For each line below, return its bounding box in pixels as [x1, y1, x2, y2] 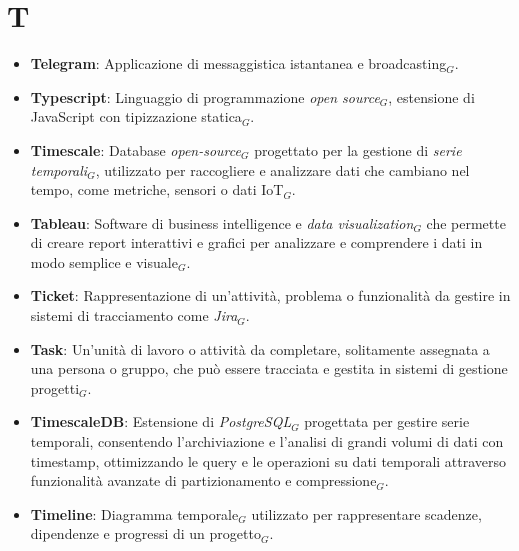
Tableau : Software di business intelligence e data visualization [30, 212, 414, 233]
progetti [30, 377, 80, 398]
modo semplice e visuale [30, 251, 178, 272]
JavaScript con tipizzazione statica [30, 106, 242, 127]
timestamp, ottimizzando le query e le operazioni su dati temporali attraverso [30, 450, 507, 471]
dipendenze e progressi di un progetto [30, 523, 261, 544]
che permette [426, 212, 506, 233]
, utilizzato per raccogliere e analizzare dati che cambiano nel [95, 159, 470, 180]
